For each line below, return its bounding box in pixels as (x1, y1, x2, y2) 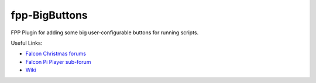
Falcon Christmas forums (25, 50, 86, 57)
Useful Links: (11, 39, 43, 46)
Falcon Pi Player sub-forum (25, 58, 91, 65)
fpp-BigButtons (11, 9, 88, 21)
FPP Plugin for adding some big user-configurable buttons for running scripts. (11, 29, 199, 36)
